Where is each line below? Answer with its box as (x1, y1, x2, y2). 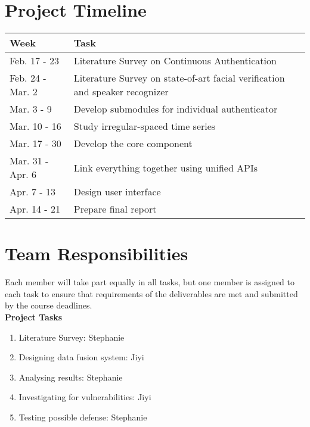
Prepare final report (73, 202, 157, 216)
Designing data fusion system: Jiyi (18, 351, 144, 363)
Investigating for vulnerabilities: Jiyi (18, 391, 151, 403)
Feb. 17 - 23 (10, 54, 59, 68)
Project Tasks (5, 311, 63, 323)
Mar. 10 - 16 (10, 119, 61, 133)
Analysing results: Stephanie (18, 370, 123, 383)
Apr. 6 (10, 167, 36, 182)
